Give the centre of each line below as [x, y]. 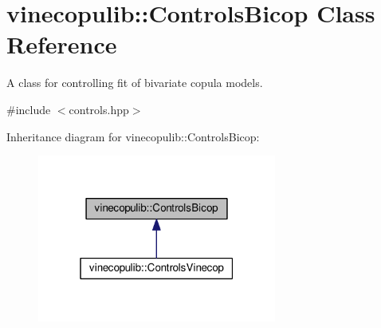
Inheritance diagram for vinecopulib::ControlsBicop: [133, 136]
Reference [62, 44]
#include [29, 109]
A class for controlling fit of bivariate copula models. [135, 83]
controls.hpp [99, 109]
